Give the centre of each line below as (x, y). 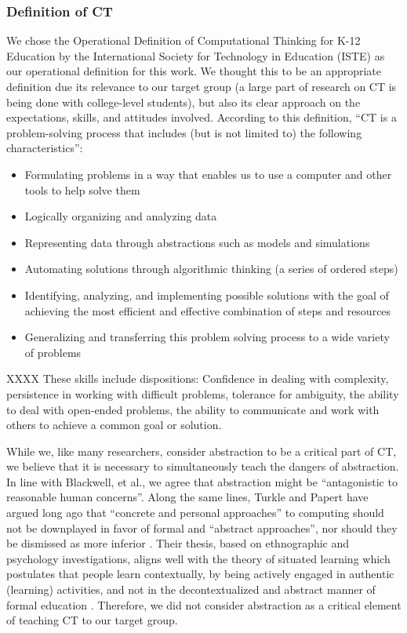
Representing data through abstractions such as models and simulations (197, 242)
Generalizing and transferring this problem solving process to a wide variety (207, 337)
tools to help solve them (82, 189)
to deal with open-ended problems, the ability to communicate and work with (193, 409)
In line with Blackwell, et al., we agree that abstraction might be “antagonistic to (202, 481)
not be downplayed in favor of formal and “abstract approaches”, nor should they (202, 527)
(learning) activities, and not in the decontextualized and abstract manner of (191, 589)
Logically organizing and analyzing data (121, 216)
